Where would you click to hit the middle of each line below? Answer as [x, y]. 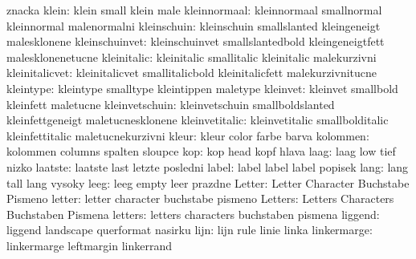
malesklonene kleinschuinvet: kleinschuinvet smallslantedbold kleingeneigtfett [196, 41]
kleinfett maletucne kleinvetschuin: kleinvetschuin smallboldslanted [171, 104]
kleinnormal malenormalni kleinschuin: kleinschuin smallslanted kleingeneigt [194, 25]
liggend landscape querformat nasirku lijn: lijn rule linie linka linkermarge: [190, 230]
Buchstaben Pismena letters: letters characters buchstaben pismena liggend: [193, 214]
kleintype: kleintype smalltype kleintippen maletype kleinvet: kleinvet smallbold [202, 88]
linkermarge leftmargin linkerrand [89, 245]
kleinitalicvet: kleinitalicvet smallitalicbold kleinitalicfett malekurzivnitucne [192, 73]
